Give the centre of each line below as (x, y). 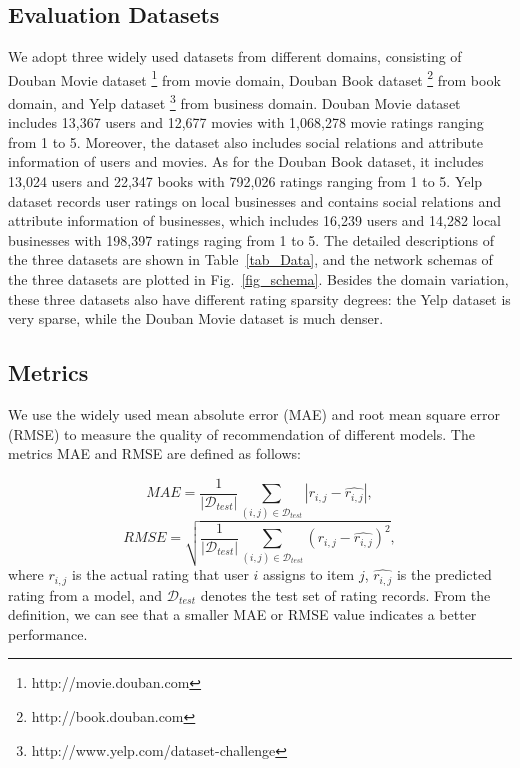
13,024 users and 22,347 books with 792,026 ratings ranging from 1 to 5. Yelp (245, 181)
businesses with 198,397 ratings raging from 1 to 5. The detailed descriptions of (251, 239)
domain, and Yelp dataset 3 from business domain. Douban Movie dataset (234, 101)
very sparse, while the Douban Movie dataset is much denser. (196, 318)
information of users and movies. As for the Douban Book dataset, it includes (246, 161)
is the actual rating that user (160, 574)
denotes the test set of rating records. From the (345, 594)
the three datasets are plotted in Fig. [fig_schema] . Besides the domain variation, (258, 279)
